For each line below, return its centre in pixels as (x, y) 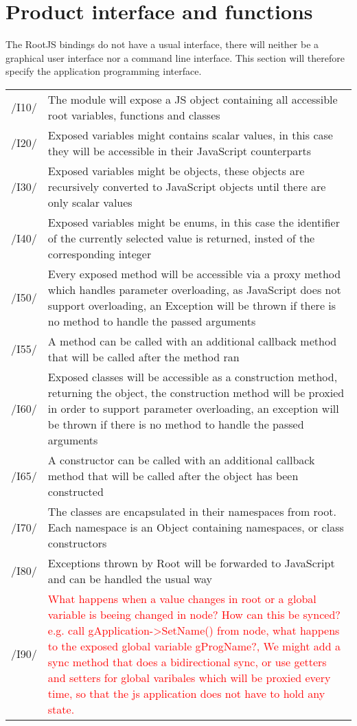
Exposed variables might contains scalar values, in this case (190, 135)
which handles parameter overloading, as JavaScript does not (194, 289)
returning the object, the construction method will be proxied (196, 392)
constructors (77, 543)
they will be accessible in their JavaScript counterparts (180, 150)
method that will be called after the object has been (173, 475)
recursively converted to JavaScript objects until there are (187, 186)
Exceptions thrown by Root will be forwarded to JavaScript (191, 563)
